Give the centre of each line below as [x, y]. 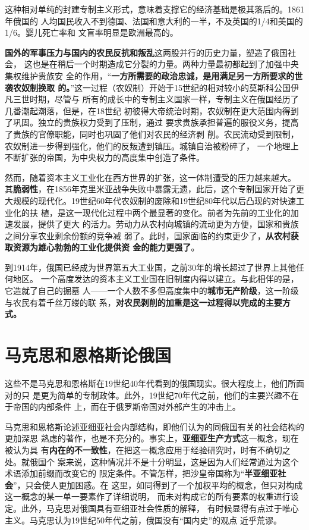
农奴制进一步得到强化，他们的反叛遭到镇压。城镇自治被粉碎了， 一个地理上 [152, 145]
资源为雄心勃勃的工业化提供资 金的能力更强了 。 [106, 247]
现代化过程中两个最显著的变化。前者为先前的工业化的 [186, 212]
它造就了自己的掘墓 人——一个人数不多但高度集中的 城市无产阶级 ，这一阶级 [152, 291]
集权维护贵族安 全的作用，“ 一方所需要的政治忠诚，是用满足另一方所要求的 [150, 75]
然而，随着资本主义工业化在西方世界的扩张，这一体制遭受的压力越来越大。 [150, 177]
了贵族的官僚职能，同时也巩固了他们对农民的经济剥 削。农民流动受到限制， [152, 134]
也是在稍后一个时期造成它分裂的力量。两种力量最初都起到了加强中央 [165, 64]
